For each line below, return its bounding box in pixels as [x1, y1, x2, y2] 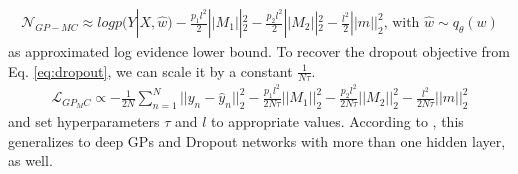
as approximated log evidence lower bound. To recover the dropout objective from [8, 41, 510, 62]
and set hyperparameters [8, 111, 160, 132]
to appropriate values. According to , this [211, 111, 464, 132]
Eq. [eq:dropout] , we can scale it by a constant [8, 60, 293, 81]
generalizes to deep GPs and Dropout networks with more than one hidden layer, [8, 130, 506, 151]
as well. [8, 150, 53, 171]
